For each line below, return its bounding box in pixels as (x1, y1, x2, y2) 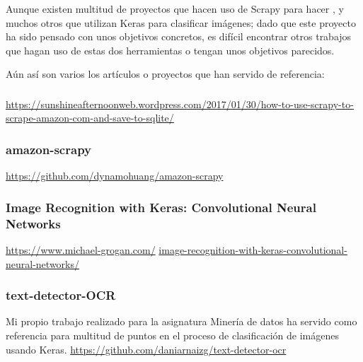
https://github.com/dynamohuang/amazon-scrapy (6, 168, 224, 183)
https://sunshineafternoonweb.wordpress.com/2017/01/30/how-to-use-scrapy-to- (6, 96, 354, 111)
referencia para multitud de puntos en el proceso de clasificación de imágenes (6, 328, 339, 343)
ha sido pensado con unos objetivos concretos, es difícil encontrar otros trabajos (6, 29, 352, 44)
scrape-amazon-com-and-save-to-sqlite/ (6, 110, 174, 125)
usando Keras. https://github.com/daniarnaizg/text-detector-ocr (6, 341, 287, 356)
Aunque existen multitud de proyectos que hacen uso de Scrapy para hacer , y (6, 1, 344, 16)
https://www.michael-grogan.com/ (6, 243, 156, 257)
